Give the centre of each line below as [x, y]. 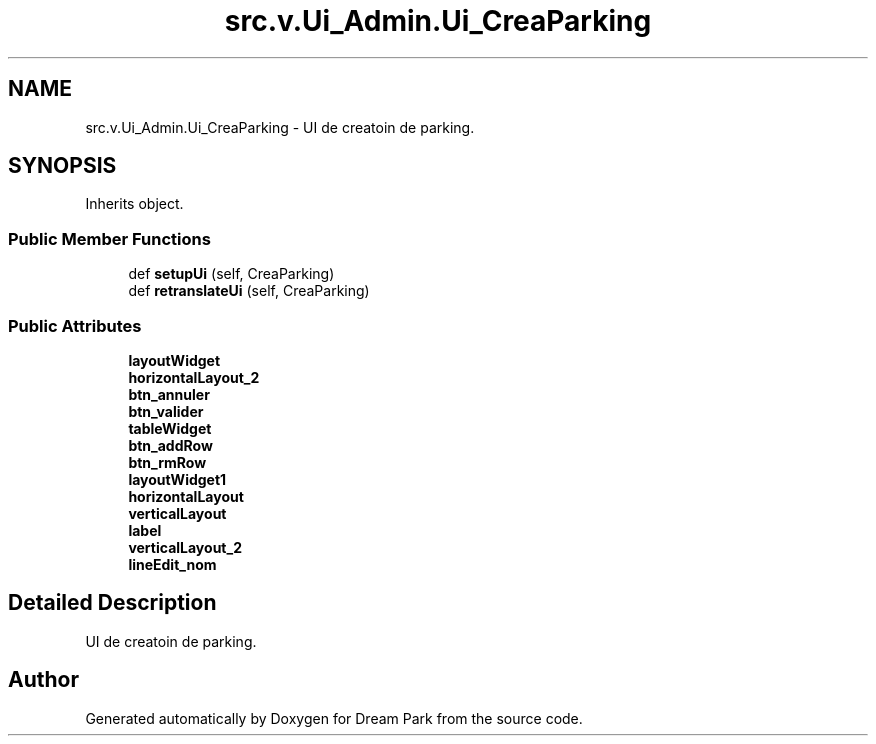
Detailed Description [112, 603]
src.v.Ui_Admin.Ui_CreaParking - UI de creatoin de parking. [280, 127]
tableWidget [170, 428]
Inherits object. [134, 204]
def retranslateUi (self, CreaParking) [249, 291]
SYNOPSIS [62, 166]
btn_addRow [170, 445]
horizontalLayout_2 [194, 377]
